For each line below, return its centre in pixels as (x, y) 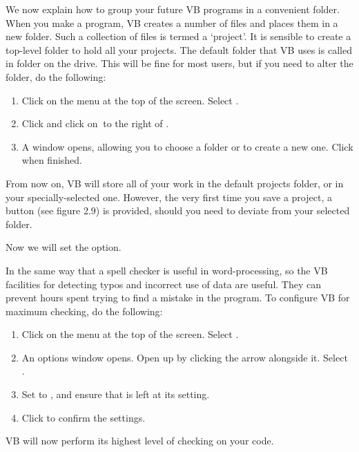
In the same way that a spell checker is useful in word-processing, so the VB (167, 270)
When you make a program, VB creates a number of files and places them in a (172, 22)
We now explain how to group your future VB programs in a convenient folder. (173, 9)
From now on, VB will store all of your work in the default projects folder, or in (175, 183)
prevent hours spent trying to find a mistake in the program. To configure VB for (178, 298)
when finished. (52, 160)
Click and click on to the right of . (95, 123)
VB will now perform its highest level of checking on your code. (140, 441)
